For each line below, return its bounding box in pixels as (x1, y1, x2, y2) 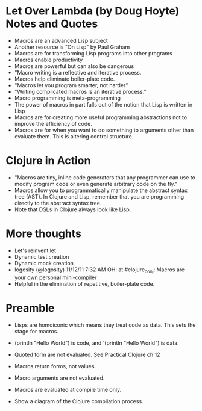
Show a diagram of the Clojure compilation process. (14, 397, 144, 404)
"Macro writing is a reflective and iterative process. (14, 69, 142, 76)
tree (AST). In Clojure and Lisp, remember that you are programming (14, 193, 185, 200)
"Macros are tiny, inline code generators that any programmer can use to (14, 173, 195, 181)
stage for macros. (14, 327, 58, 335)
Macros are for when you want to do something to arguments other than (14, 126, 194, 134)
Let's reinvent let (14, 247, 57, 254)
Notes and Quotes (5, 17, 98, 31)
